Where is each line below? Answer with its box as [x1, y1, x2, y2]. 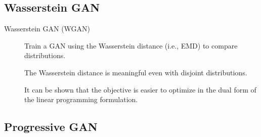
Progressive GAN [4, 119, 98, 134]
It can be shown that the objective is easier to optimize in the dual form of [24, 84, 256, 95]
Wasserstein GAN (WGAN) [4, 23, 91, 34]
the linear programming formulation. [24, 94, 138, 105]
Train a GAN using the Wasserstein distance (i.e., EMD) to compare [24, 40, 238, 51]
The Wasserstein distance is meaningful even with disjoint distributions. [24, 67, 247, 77]
